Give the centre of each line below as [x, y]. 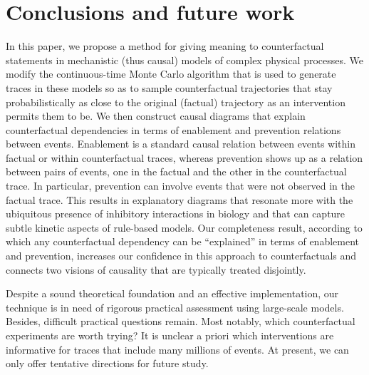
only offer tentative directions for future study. [107, 363]
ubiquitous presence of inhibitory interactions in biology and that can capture [176, 214]
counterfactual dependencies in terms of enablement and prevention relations [173, 129]
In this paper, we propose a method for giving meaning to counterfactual [165, 46]
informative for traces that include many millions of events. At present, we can [177, 349]
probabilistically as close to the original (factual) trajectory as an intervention [176, 102]
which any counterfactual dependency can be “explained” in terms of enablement [182, 241]
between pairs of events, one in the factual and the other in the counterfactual [176, 171]
